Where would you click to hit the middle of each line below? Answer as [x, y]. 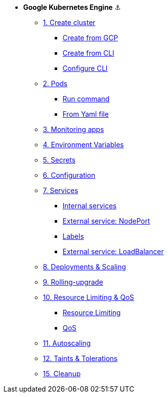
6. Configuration [69, 175]
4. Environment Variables [84, 145]
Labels [73, 236]
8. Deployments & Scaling [84, 267]
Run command [86, 99]
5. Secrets [59, 160]
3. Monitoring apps [73, 129]
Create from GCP [90, 38]
